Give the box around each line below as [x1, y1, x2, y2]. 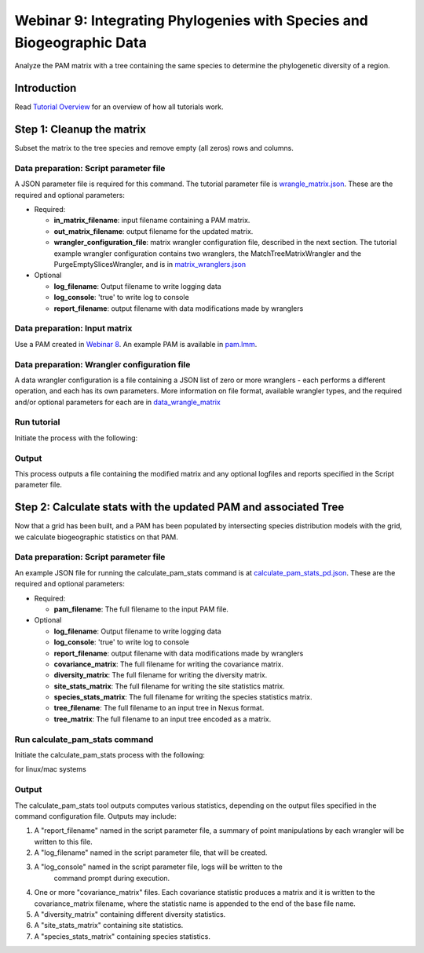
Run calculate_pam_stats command [14, 734, 154, 745]
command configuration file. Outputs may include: [14, 811, 177, 820]
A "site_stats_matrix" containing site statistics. [34, 921, 184, 930]
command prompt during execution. [53, 873, 170, 882]
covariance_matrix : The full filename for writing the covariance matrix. [53, 659, 284, 669]
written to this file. [34, 837, 93, 846]
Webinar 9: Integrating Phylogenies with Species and [14, 12, 368, 29]
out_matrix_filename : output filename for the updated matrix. [53, 226, 254, 236]
